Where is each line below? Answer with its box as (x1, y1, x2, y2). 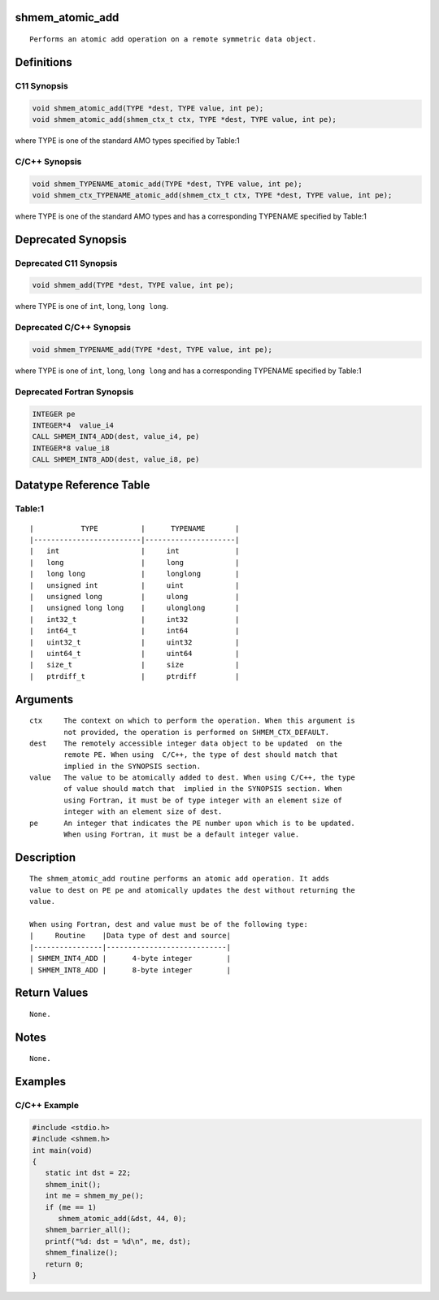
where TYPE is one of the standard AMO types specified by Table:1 (15, 135, 240, 146)
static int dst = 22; (45, 1168, 132, 1178)
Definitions (15, 55, 72, 69)
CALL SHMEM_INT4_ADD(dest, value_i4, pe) (32, 432, 200, 441)
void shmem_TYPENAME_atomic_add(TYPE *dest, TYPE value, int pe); (32, 179, 302, 189)
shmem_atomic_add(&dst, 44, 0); (58, 1214, 187, 1224)
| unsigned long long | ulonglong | (29, 603, 240, 613)
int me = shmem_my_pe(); (45, 1191, 144, 1201)
